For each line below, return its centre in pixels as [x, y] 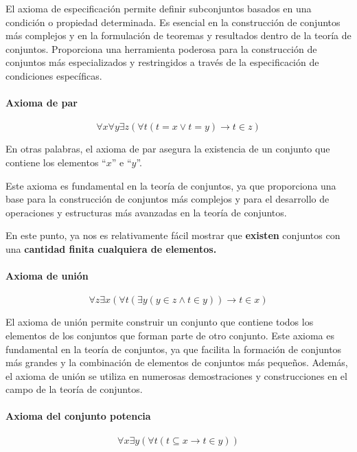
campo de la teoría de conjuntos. [74, 389]
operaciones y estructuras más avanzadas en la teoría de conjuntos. [146, 212]
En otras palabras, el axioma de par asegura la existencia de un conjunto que [168, 149]
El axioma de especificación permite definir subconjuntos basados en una [159, 8]
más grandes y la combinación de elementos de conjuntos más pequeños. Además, [177, 362]
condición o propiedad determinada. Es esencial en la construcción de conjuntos [173, 22]
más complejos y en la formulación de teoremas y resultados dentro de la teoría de [178, 35]
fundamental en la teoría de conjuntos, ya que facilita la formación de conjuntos [174, 349]
